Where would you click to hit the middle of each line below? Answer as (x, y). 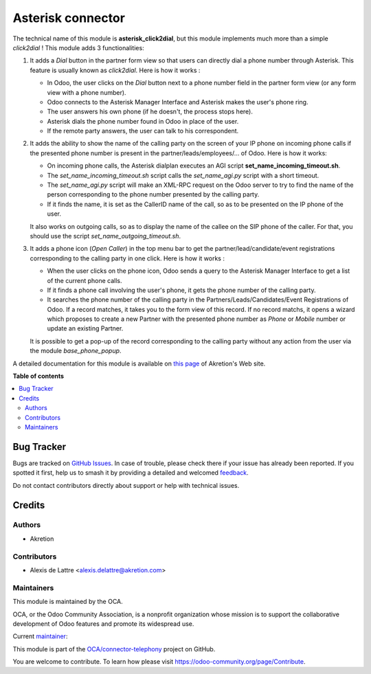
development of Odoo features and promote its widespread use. (103, 624)
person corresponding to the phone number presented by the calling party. (153, 194)
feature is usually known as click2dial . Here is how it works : (115, 70)
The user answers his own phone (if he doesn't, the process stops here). (150, 112)
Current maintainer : (40, 636)
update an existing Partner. (85, 328)
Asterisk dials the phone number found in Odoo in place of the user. (143, 121)
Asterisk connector (69, 18)
